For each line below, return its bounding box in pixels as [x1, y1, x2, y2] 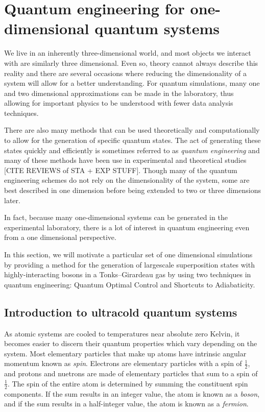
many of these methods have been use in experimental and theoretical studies [4, 155, 247, 165]
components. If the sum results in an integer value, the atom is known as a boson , [4, 388, 260, 399]
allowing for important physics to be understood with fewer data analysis [4, 98, 233, 108]
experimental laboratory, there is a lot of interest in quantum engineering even [4, 222, 250, 232]
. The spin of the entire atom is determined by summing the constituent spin [7, 378, 248, 389]
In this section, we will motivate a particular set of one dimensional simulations [4, 249, 253, 259]
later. [4, 195, 20, 205]
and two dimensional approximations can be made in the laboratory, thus [4, 87, 234, 98]
